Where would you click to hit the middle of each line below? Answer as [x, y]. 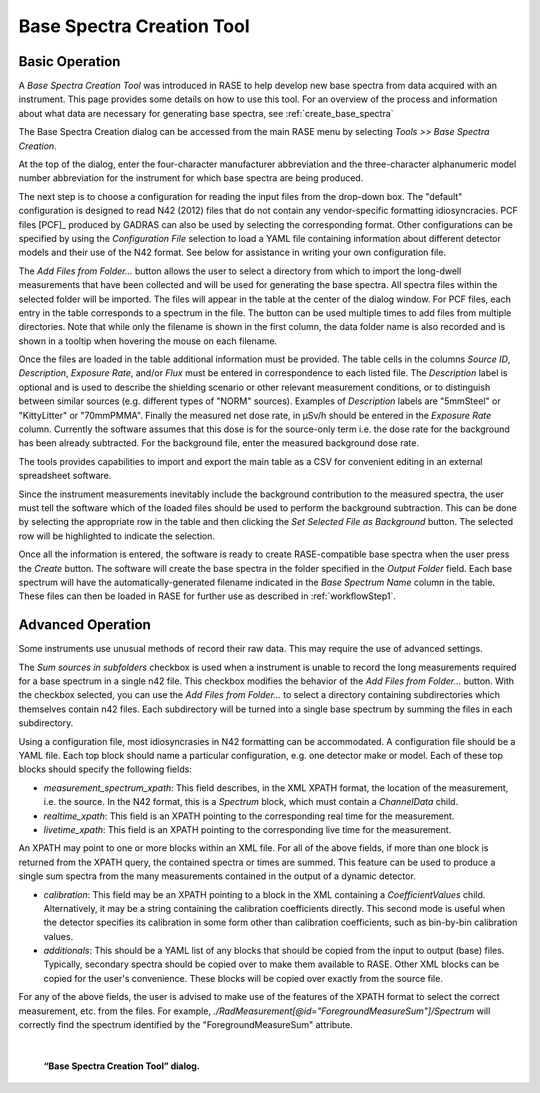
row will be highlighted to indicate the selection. [116, 536]
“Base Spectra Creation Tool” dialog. [121, 1066]
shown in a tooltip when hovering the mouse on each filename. [148, 341]
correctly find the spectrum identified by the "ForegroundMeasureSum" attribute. [186, 1025]
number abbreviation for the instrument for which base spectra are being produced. [191, 178]
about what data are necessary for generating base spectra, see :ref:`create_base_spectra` [206, 113]
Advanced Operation [85, 625]
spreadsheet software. [65, 476]
